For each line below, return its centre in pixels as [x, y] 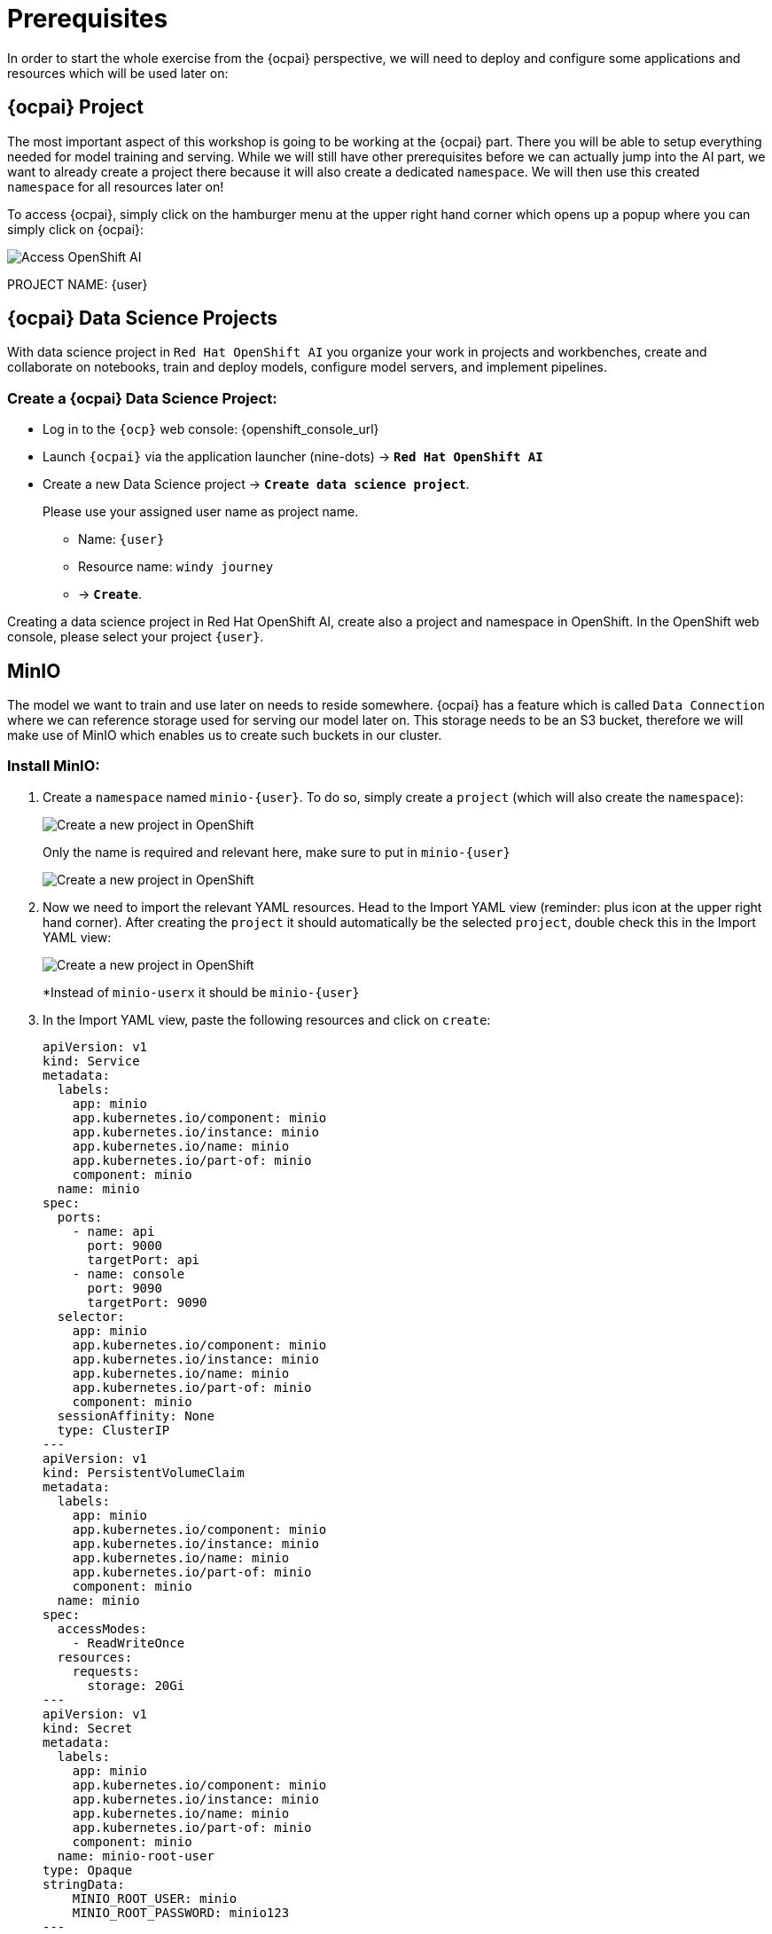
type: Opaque [88, 1870]
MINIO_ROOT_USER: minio [155, 1898]
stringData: [84, 1884]
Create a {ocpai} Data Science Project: [142, 398]
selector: [91, 1316]
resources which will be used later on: [118, 73]
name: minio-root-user [136, 1855]
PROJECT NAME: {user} [78, 284]
